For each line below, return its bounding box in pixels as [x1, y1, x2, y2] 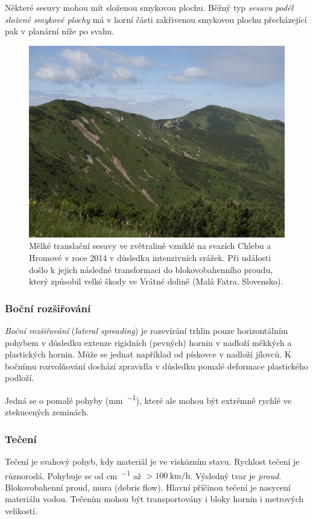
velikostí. [5, 505, 37, 517]
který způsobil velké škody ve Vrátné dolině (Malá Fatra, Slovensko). [29, 275, 283, 288]
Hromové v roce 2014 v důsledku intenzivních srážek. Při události [29, 251, 271, 263]
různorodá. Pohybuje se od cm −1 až [5, 467, 142, 482]
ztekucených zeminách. [5, 406, 89, 418]
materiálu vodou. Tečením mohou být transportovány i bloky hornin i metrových [5, 492, 304, 505]
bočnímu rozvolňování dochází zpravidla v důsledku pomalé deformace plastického [5, 359, 308, 372]
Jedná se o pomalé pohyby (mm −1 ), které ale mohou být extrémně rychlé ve [5, 392, 291, 406]
